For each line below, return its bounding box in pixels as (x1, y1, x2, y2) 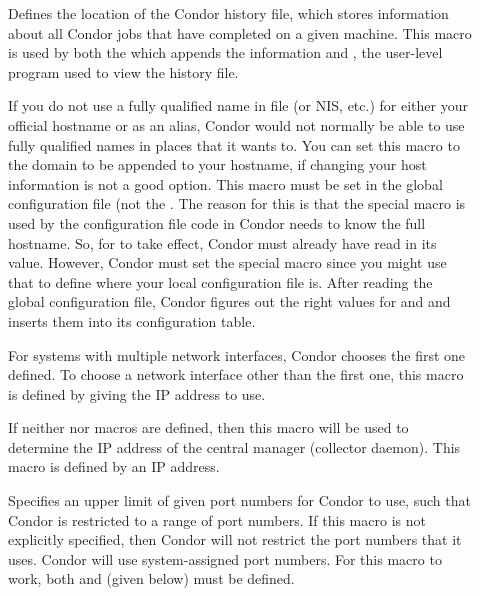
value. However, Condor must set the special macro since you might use (8, 252, 447, 273)
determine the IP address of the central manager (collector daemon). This (8, 436, 461, 457)
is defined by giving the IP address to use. (8, 383, 266, 404)
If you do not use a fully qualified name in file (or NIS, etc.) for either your (8, 95, 468, 116)
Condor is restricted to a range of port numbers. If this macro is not (8, 509, 426, 530)
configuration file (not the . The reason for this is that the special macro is (8, 193, 466, 214)
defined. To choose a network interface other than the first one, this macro (8, 364, 464, 385)
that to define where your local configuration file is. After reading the (8, 271, 433, 292)
